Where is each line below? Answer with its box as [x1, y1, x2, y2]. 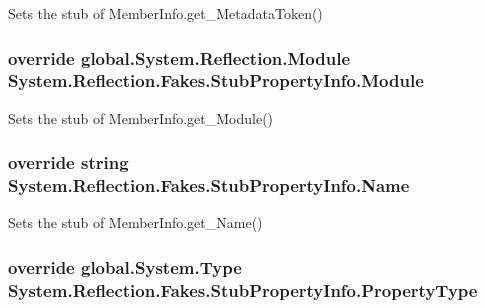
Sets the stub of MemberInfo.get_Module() [8, 107, 274, 128]
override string [8, 150, 129, 175]
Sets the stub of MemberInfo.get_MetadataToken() [8, 3, 323, 23]
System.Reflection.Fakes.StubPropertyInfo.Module [8, 68, 424, 93]
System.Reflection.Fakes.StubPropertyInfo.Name [8, 173, 410, 198]
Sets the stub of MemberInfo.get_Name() [8, 212, 263, 233]
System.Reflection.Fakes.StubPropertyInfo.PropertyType [8, 277, 478, 302]
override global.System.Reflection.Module [8, 45, 351, 70]
